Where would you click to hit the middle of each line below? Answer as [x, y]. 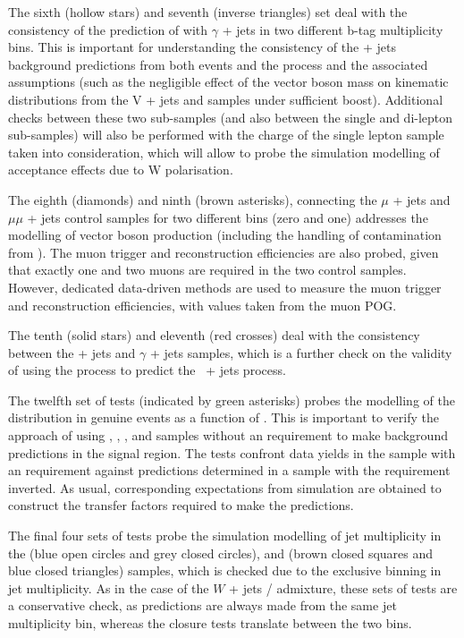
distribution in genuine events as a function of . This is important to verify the [224, 417]
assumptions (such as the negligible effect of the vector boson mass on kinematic [228, 82]
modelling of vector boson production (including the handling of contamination [225, 235]
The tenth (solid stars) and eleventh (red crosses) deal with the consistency [214, 335]
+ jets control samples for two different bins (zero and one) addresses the [228, 217]
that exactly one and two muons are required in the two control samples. [207, 270]
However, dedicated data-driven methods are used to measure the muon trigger [225, 287]
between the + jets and [72, 352]
